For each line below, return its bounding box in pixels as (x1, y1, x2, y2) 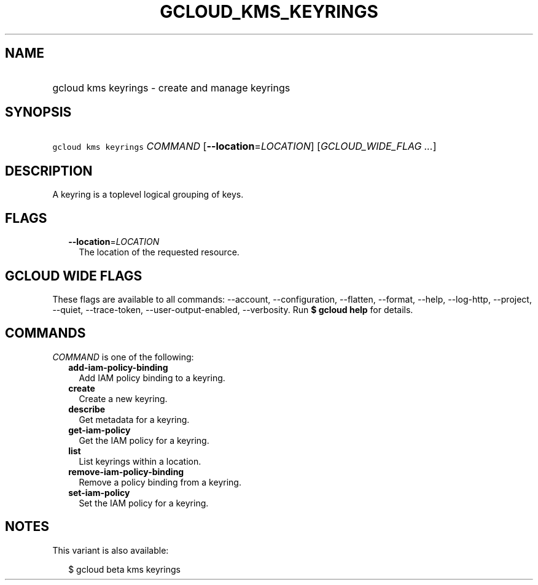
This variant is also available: (52, 544, 169, 556)
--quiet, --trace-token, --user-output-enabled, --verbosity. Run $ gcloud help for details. (52, 304, 413, 315)
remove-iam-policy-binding (68, 466, 184, 477)
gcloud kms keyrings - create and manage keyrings (52, 81, 290, 94)
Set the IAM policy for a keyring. (79, 497, 209, 508)
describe (68, 403, 106, 414)
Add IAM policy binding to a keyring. (79, 372, 225, 383)
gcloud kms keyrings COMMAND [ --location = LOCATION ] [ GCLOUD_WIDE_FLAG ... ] (52, 140, 437, 153)
